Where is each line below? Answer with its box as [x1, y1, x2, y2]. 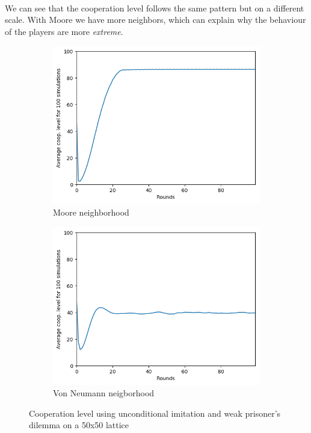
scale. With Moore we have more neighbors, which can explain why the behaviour [5, 13, 306, 26]
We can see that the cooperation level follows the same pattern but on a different [5, 1, 304, 14]
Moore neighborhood [53, 206, 129, 218]
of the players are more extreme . [5, 25, 123, 37]
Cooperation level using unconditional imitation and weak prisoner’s [29, 407, 281, 419]
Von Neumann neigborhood [53, 387, 155, 399]
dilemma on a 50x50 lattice [29, 419, 129, 431]
